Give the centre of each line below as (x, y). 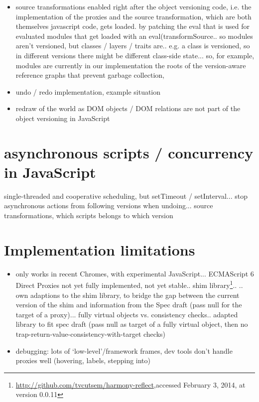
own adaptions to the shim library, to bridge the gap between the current (128, 295)
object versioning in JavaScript (63, 118)
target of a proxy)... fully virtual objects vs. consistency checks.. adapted (127, 314)
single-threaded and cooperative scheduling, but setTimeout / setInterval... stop (126, 196)
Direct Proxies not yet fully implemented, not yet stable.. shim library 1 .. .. (129, 284)
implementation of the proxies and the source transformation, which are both (133, 16)
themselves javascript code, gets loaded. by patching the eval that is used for (132, 26)
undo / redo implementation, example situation (88, 91)
